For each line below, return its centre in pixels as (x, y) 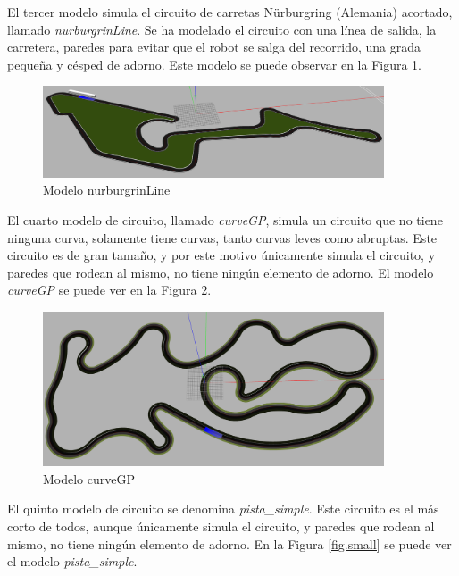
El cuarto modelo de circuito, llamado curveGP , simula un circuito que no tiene (225, 220)
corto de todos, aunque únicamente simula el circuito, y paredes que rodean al (221, 526)
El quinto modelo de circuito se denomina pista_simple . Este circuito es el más (223, 509)
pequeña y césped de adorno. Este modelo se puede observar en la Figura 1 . (215, 64)
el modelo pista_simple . (72, 561)
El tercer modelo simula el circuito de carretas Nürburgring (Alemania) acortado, (230, 12)
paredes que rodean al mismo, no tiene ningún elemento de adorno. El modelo (221, 272)
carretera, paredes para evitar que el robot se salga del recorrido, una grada (214, 47)
